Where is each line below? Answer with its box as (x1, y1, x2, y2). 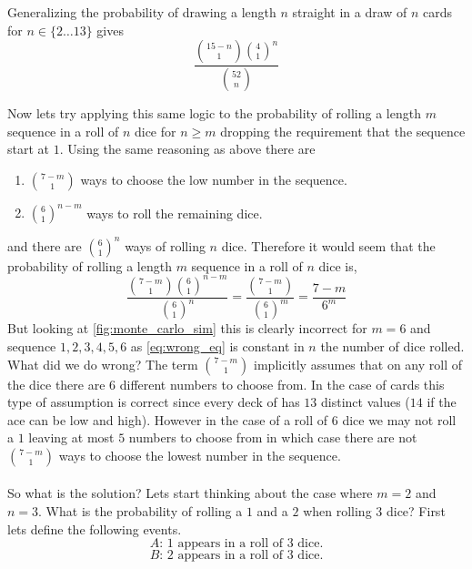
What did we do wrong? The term (7, 354, 198, 373)
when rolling (303, 502, 372, 521)
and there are (7, 236, 82, 255)
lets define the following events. (7, 519, 182, 538)
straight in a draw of (292, 3, 407, 21)
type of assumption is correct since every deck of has (7, 392, 300, 412)
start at (7, 139, 50, 158)
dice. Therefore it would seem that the (221, 236, 436, 255)
